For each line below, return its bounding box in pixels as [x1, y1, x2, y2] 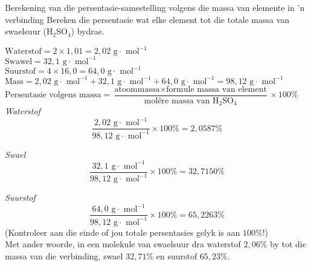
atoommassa [114, 85, 160, 94]
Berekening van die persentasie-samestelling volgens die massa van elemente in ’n [5, 1, 305, 13]
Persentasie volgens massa [5, 91, 101, 100]
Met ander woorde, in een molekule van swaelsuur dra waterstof [5, 238, 241, 250]
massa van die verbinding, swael [5, 249, 123, 262]
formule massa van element [166, 85, 267, 94]
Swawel [5, 57, 33, 66]
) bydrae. [71, 25, 104, 37]
